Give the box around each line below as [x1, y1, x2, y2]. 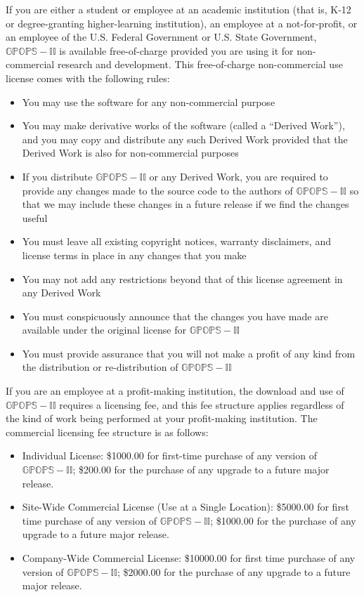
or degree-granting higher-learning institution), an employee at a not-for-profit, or [6, 15, 358, 30]
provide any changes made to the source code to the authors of [22, 183, 293, 197]
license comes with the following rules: [6, 70, 170, 85]
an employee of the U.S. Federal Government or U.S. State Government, [6, 29, 317, 44]
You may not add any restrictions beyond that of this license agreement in [22, 271, 343, 286]
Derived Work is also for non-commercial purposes [22, 145, 239, 160]
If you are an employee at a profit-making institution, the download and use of [6, 383, 344, 398]
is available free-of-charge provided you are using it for [59, 43, 294, 58]
